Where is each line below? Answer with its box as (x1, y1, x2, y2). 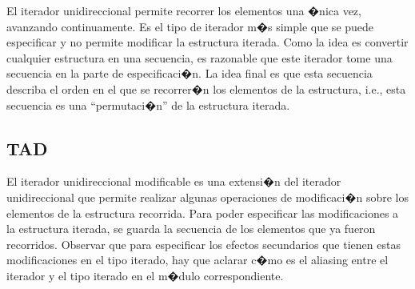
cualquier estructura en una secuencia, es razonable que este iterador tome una (6, 49, 393, 66)
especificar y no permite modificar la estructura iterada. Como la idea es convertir (6, 34, 409, 50)
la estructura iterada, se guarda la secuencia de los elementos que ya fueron (6, 220, 376, 237)
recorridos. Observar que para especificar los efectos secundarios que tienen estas (6, 235, 401, 252)
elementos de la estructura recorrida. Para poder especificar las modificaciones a (6, 204, 399, 221)
